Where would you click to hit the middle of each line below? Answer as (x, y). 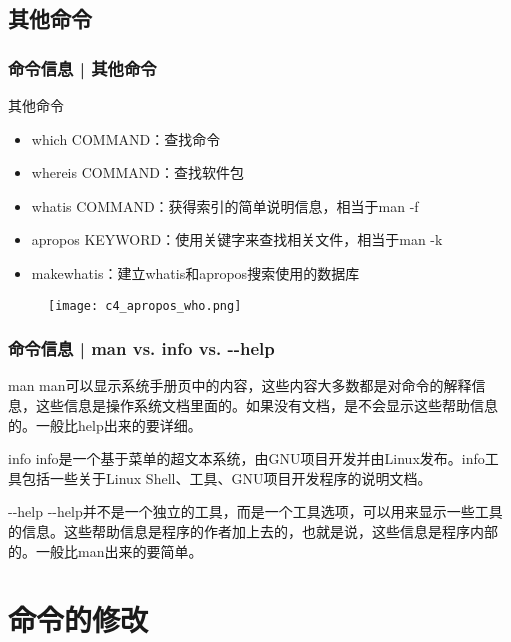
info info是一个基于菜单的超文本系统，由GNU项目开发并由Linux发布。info (246, 458)
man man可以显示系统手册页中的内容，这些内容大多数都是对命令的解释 (240, 385)
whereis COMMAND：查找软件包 (138, 172)
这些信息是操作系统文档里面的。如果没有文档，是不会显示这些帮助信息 (266, 405)
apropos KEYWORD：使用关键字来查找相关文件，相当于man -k (237, 239)
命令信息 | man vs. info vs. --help (141, 348)
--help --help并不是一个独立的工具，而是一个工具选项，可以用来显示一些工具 (255, 511)
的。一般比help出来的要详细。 (105, 424)
